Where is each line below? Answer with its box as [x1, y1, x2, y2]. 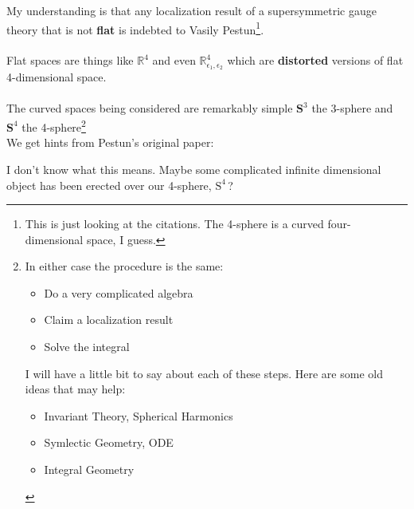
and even [152, 52, 196, 69]
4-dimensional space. [6, 69, 107, 85]
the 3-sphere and [311, 100, 393, 116]
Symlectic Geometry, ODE [44, 434, 174, 451]
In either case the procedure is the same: [25, 258, 224, 274]
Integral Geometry [44, 461, 135, 478]
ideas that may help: [25, 381, 126, 397]
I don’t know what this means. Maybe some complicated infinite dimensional [6, 160, 381, 177]
